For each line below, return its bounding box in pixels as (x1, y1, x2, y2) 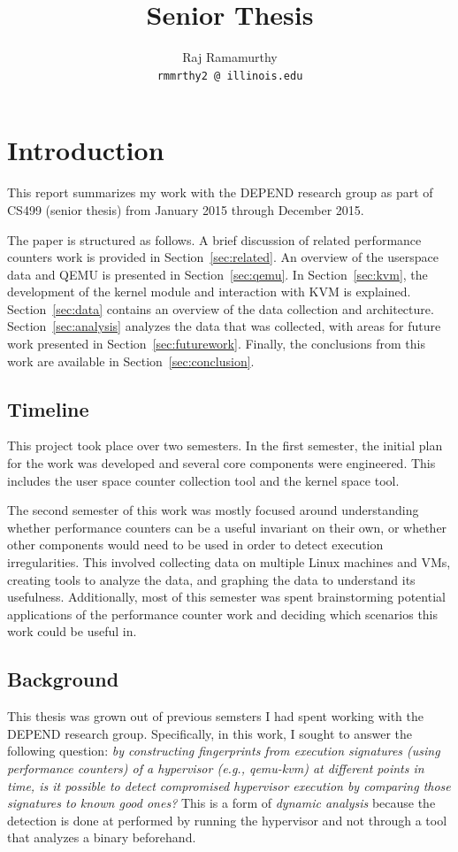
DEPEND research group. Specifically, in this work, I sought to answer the (7, 724, 413, 742)
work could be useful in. (7, 622, 137, 641)
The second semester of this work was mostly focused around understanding (7, 501, 419, 519)
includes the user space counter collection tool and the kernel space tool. (7, 471, 400, 489)
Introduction (7, 132, 164, 168)
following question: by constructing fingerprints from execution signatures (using (7, 741, 440, 760)
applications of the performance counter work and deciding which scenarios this (7, 604, 439, 623)
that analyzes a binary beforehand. (7, 828, 196, 847)
